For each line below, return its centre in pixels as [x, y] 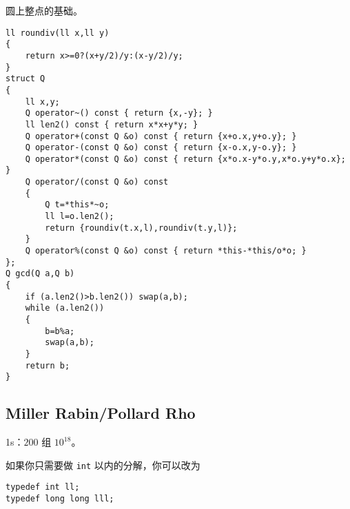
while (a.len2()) [65, 308]
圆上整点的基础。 [44, 10]
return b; [48, 365]
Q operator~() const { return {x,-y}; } [119, 113]
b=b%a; [60, 331]
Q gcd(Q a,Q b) [40, 274]
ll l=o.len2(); [80, 217]
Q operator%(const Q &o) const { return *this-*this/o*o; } [166, 251]
